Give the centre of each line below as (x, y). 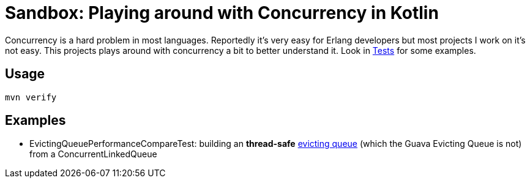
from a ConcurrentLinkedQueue (93, 154)
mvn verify (31, 97)
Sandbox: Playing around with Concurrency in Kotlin (222, 13)
